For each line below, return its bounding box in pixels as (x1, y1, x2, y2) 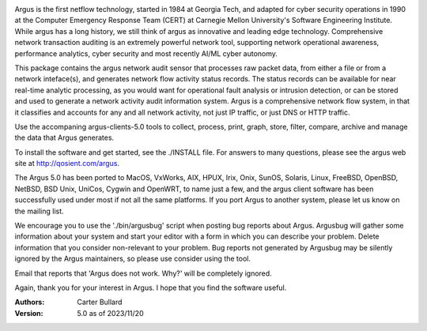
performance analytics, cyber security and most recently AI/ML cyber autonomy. (14, 48, 278, 58)
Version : (14, 308, 43, 318)
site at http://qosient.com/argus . (14, 159, 120, 168)
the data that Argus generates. (14, 133, 115, 142)
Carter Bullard (77, 297, 123, 307)
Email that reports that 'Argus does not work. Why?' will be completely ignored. (14, 269, 272, 278)
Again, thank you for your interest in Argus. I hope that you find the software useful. (14, 283, 287, 292)
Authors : (14, 297, 45, 307)
